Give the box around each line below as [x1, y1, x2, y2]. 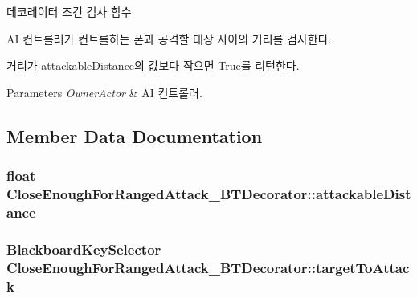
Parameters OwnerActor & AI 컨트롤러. [6, 84, 202, 100]
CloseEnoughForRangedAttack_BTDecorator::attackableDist [6, 184, 411, 203]
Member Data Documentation [6, 123, 263, 148]
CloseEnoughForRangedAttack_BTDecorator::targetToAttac [6, 257, 410, 277]
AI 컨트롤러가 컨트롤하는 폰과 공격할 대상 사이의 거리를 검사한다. [6, 30, 332, 47]
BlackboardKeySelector [6, 239, 161, 259]
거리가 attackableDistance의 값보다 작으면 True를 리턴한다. [6, 57, 300, 74]
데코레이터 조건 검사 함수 [6, 3, 132, 19]
